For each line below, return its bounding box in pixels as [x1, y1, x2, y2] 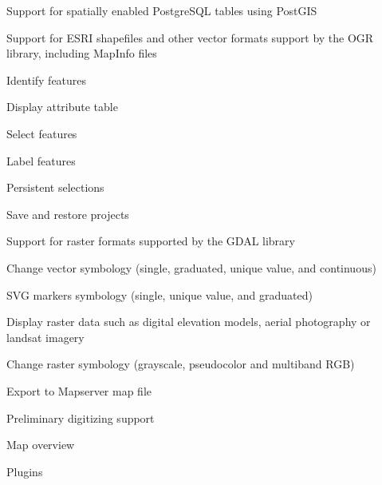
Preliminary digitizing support [6, 409, 155, 426]
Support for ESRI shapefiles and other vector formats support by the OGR [6, 29, 374, 46]
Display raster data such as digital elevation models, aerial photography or [6, 313, 371, 330]
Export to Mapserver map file [6, 382, 152, 399]
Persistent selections [6, 179, 104, 196]
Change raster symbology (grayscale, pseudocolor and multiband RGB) [6, 356, 355, 372]
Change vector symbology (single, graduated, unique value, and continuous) [6, 259, 376, 276]
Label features [6, 152, 76, 169]
